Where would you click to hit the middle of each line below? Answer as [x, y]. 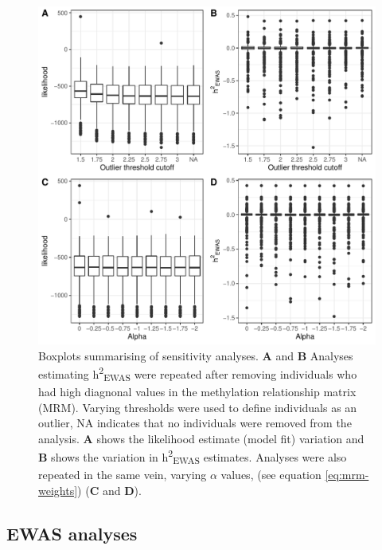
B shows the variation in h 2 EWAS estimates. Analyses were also [193, 457]
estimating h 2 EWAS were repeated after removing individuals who [198, 374]
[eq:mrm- [347, 475]
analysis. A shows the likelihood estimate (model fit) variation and [201, 438]
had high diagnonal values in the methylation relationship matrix [197, 391]
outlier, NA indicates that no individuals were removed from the [195, 423]
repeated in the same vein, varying [123, 475]
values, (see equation [271, 475]
